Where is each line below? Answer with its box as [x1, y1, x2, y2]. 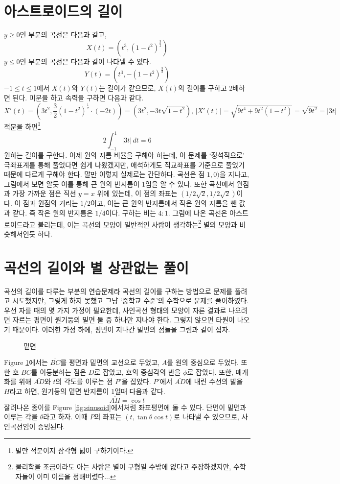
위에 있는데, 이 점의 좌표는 [97, 188, 178, 198]
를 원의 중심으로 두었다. [167, 357, 239, 367]
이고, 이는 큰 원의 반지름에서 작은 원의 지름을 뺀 [91, 198, 237, 208]
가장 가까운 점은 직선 [12, 188, 76, 198]
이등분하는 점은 [40, 366, 87, 377]
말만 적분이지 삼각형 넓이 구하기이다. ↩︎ [15, 445, 134, 455]
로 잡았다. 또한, [187, 366, 233, 377]
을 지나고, [219, 169, 249, 179]
